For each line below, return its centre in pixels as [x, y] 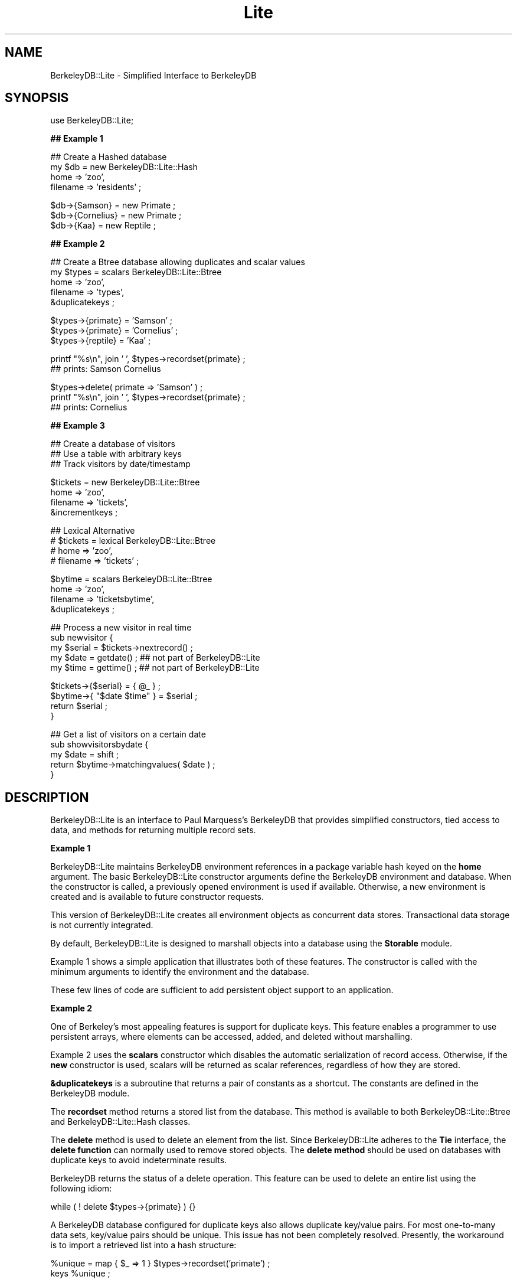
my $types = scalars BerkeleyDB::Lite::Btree [136, 272]
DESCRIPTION [47, 797]
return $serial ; [79, 706]
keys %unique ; [80, 1274]
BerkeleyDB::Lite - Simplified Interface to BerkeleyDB [153, 75]
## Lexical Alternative [93, 531]
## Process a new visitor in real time [121, 628]
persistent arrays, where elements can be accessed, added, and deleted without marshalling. [231, 1037]
